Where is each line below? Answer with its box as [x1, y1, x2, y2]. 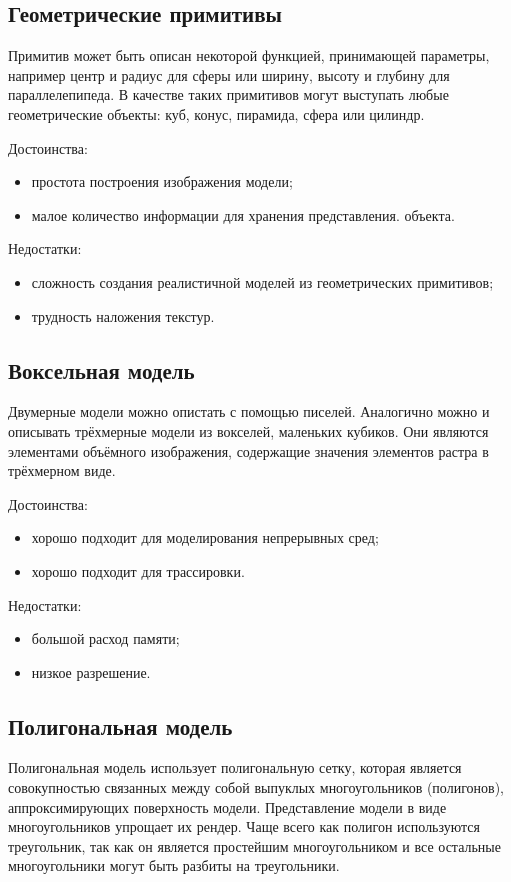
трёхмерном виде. [8, 460, 116, 481]
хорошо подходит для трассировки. [31, 560, 245, 581]
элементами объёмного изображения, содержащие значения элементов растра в [8, 440, 489, 461]
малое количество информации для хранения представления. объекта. [31, 204, 455, 225]
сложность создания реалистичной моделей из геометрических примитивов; [31, 271, 494, 292]
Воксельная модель [8, 354, 195, 385]
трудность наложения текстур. [31, 305, 215, 326]
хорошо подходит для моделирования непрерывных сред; [31, 527, 379, 548]
